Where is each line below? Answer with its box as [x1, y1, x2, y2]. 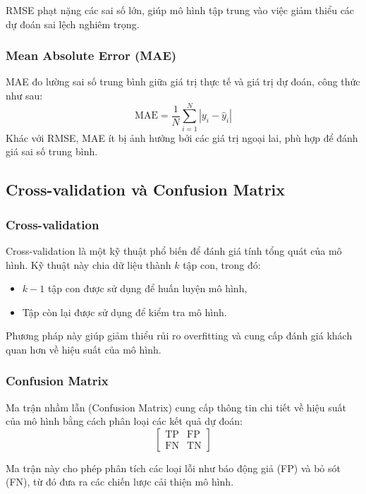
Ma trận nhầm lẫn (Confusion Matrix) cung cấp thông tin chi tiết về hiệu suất [6, 399, 346, 414]
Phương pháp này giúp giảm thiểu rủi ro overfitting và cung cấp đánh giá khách [6, 328, 353, 343]
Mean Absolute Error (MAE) [6, 47, 177, 64]
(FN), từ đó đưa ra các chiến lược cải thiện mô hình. [6, 474, 234, 489]
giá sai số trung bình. [6, 144, 98, 159]
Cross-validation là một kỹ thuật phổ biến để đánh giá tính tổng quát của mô [6, 243, 342, 258]
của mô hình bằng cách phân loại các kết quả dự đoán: [6, 414, 243, 428]
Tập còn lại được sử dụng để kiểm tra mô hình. [22, 304, 227, 319]
